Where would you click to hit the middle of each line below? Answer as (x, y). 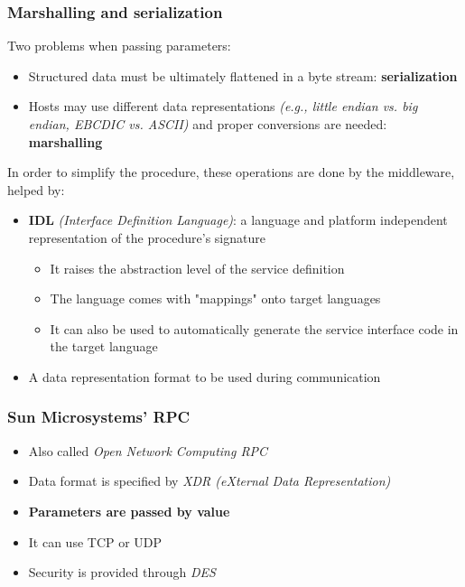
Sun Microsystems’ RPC (99, 417)
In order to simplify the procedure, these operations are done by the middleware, (231, 172)
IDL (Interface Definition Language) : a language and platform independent (238, 220)
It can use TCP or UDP (95, 541)
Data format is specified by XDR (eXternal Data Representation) (209, 481)
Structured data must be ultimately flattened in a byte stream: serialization (243, 75)
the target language (104, 346)
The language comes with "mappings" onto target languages (215, 298)
